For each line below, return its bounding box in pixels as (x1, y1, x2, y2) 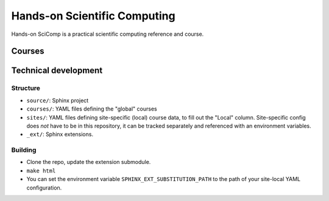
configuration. (26, 184, 62, 191)
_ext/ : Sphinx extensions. (26, 131, 94, 138)
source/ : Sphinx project (26, 97, 89, 104)
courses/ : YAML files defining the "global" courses (26, 105, 158, 112)
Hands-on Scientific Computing (11, 9, 176, 22)
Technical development (11, 66, 103, 76)
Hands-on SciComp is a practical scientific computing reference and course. (11, 30, 204, 38)
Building (11, 146, 37, 154)
